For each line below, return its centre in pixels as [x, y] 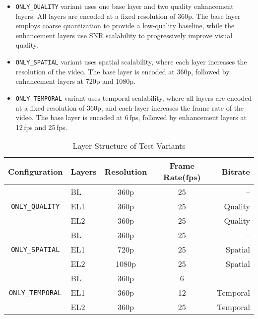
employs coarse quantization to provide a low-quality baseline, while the [125, 26]
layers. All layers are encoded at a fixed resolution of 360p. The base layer [128, 16]
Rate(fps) [182, 177]
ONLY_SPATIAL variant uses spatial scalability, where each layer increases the [131, 62]
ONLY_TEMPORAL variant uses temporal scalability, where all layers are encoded [134, 97]
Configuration [35, 171]
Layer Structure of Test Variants [129, 146]
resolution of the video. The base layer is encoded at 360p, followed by [123, 71]
